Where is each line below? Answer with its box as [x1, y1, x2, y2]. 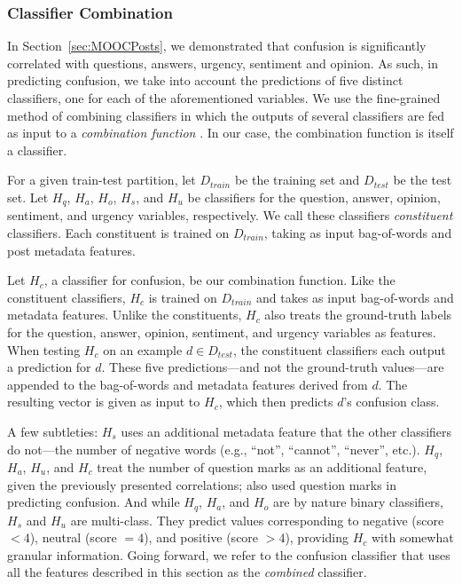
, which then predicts [218, 392, 333, 411]
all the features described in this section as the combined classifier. [7, 563, 367, 581]
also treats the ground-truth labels [264, 305, 452, 324]
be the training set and [234, 170, 360, 189]
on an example [103, 340, 183, 359]
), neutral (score [29, 528, 117, 547]
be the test [393, 170, 452, 189]
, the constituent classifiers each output [232, 340, 446, 359]
